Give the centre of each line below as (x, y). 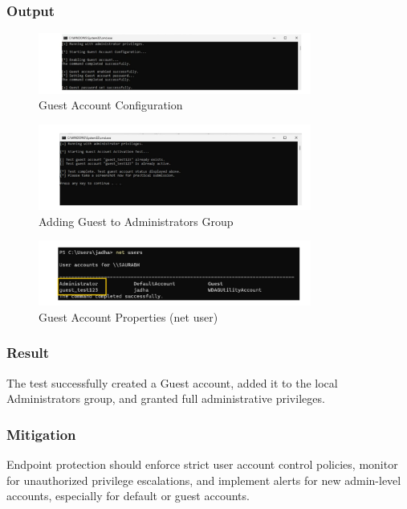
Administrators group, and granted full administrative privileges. (166, 398)
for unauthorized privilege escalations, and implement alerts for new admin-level (204, 480)
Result (28, 353)
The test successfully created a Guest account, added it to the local (172, 382)
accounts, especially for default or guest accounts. (128, 496)
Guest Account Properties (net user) (128, 316)
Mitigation (41, 434)
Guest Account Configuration (111, 105)
